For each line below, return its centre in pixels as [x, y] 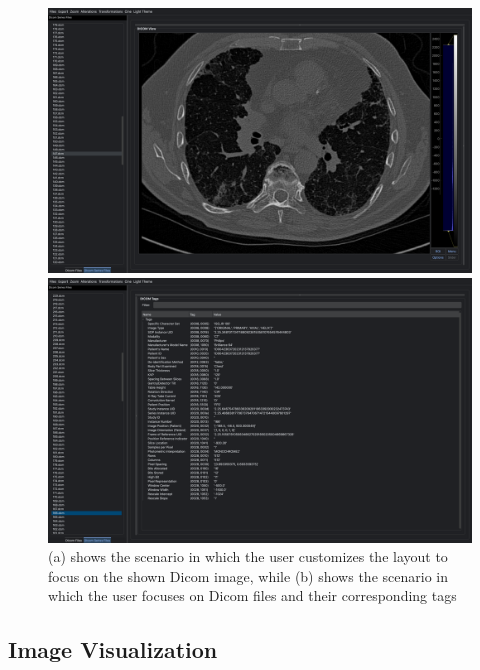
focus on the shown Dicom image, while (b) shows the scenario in [248, 575]
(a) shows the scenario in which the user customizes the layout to [248, 556]
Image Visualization [113, 649]
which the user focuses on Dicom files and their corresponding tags [252, 595]
